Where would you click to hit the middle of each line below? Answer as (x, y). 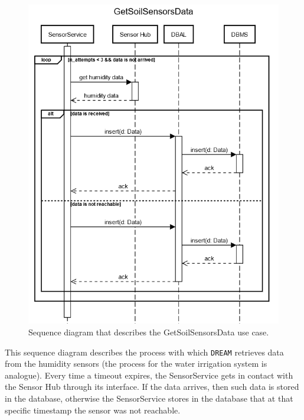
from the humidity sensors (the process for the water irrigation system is (136, 364)
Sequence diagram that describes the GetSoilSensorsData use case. (149, 332)
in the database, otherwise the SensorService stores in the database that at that (149, 398)
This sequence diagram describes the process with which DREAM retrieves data (144, 352)
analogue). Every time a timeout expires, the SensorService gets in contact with (149, 375)
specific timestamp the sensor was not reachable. (93, 410)
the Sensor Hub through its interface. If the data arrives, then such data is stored (152, 387)
